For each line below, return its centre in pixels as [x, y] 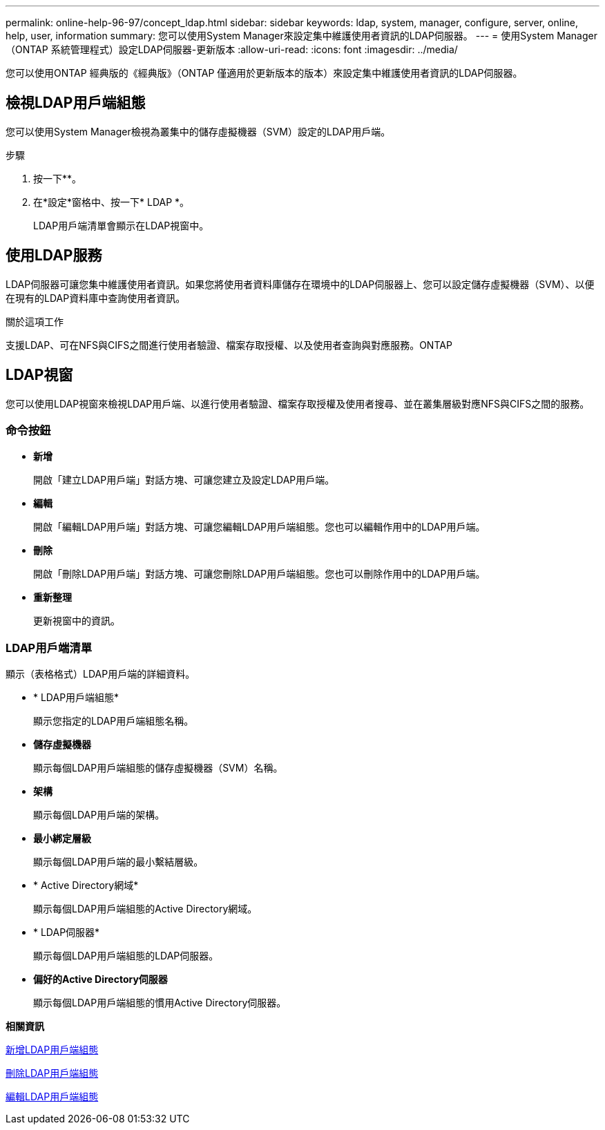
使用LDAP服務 [54, 256]
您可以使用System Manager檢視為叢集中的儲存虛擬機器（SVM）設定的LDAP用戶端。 [198, 131]
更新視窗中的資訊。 [77, 621]
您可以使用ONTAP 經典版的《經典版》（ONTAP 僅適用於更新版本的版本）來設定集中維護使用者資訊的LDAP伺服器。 [264, 73]
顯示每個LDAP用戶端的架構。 [99, 815]
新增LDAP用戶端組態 [52, 1050]
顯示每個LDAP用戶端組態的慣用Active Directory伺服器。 [160, 1003]
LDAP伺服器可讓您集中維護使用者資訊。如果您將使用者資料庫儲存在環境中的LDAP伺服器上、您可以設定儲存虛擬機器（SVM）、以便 [300, 284]
